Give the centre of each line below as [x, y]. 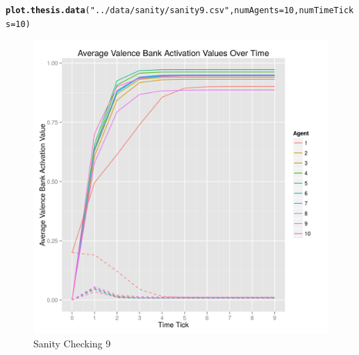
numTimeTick [326, 10]
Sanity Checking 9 [72, 343]
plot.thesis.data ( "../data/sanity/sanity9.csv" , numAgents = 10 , [152, 10]
